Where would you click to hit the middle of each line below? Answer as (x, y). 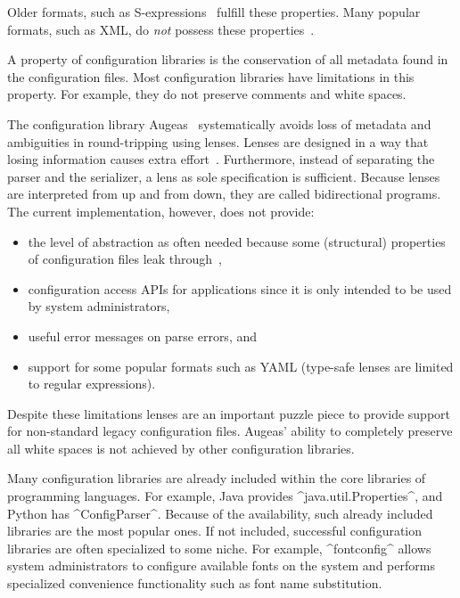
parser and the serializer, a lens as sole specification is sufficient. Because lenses (224, 176)
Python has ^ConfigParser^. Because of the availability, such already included (220, 513)
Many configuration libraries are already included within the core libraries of (217, 478)
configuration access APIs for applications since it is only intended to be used (240, 288)
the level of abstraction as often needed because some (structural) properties (237, 241)
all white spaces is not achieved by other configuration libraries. (181, 448)
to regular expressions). (92, 384)
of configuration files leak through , (125, 259)
